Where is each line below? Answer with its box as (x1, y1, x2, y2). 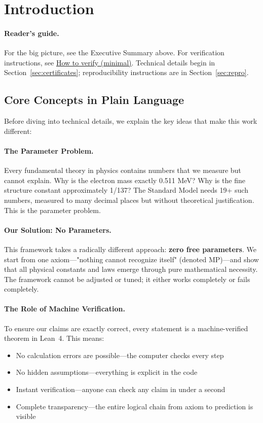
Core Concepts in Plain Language (4, 92, 184, 108)
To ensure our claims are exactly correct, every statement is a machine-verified (4, 323, 248, 333)
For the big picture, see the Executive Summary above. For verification (4, 47, 224, 58)
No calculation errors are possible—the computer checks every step (16, 349, 224, 360)
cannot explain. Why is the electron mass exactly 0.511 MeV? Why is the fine (4, 174, 245, 185)
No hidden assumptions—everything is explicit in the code (16, 367, 198, 377)
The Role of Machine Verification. (4, 303, 125, 314)
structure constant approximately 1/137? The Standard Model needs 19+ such (4, 185, 248, 195)
